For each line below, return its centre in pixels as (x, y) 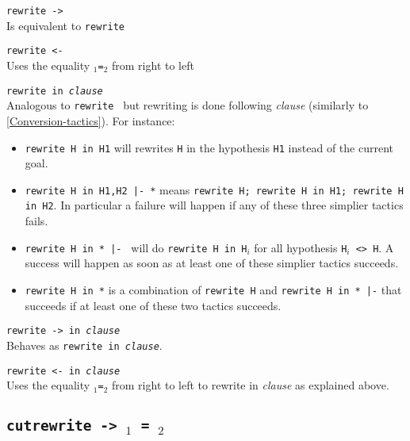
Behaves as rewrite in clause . (84, 345)
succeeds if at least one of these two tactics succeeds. (153, 305)
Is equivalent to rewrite (65, 25)
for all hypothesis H (301, 247)
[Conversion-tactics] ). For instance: (91, 120)
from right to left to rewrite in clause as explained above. (251, 385)
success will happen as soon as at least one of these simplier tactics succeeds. (212, 263)
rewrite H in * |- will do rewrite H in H (136, 247)
